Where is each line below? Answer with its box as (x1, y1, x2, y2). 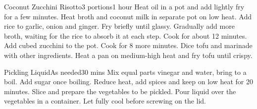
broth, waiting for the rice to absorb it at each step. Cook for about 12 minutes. (4, 30, 247, 41)
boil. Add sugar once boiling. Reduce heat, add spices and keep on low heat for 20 (4, 76, 253, 87)
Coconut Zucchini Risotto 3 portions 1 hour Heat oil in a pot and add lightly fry (4, 1, 245, 11)
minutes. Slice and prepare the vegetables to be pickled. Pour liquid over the (4, 86, 236, 96)
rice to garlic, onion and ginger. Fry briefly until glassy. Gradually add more (4, 21, 235, 31)
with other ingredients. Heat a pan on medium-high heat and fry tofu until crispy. (4, 50, 253, 60)
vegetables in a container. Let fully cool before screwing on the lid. (4, 96, 206, 106)
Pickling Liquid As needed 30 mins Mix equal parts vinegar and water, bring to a (4, 66, 247, 77)
